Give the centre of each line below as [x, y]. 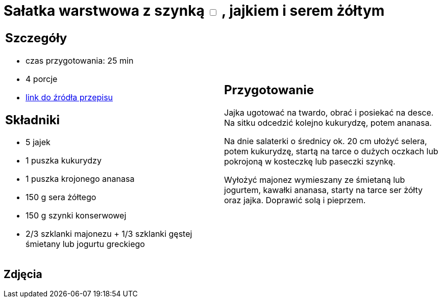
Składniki [33, 120]
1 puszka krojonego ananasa [80, 179]
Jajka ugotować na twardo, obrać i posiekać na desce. [329, 113]
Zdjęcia [23, 274]
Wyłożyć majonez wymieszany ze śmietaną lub [315, 180]
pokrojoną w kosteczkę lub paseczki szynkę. [310, 162]
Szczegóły [36, 38]
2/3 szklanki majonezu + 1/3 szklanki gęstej [109, 234]
